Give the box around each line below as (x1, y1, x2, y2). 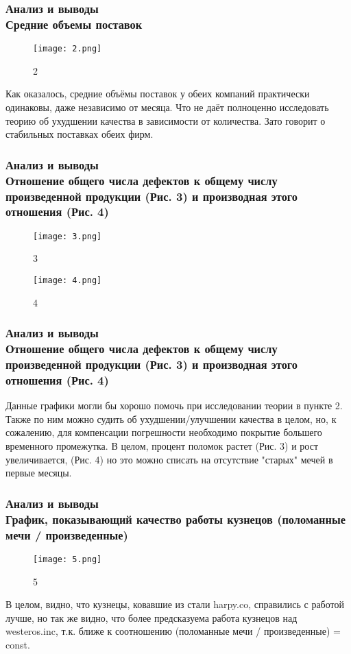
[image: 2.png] (33, 44, 102, 54)
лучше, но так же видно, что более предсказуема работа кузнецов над (5, 610, 298, 625)
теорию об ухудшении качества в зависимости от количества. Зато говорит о (5, 113, 326, 128)
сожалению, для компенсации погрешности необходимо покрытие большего (5, 425, 322, 439)
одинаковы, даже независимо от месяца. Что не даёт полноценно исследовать (5, 99, 329, 114)
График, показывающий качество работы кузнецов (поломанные (5, 510, 346, 527)
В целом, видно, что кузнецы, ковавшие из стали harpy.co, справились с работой (5, 597, 344, 611)
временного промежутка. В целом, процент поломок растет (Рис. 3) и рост (5, 439, 319, 453)
